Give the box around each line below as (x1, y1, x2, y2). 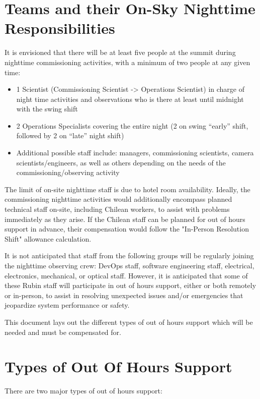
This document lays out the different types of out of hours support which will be (5, 316, 253, 327)
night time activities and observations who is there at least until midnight (16, 93, 244, 104)
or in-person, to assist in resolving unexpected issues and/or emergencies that (5, 290, 243, 300)
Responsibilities (5, 18, 115, 38)
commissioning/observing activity (16, 167, 120, 178)
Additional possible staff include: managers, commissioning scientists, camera (16, 147, 254, 158)
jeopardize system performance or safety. (5, 300, 130, 310)
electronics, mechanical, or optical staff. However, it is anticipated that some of (5, 270, 248, 280)
